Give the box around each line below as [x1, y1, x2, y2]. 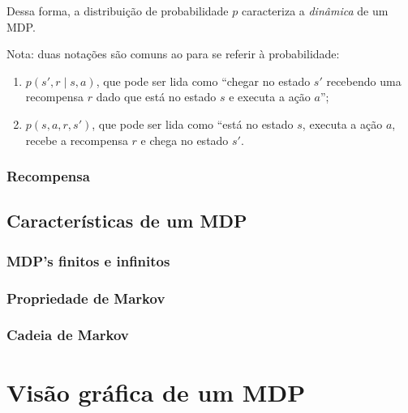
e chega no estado [140, 131, 229, 148]
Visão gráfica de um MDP [6, 375, 306, 408]
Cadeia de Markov [6, 325, 129, 345]
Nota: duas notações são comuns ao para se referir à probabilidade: [6, 45, 340, 62]
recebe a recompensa [25, 131, 128, 148]
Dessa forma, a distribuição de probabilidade [6, 2, 229, 19]
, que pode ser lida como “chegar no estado [96, 72, 311, 89]
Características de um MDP [6, 208, 247, 233]
